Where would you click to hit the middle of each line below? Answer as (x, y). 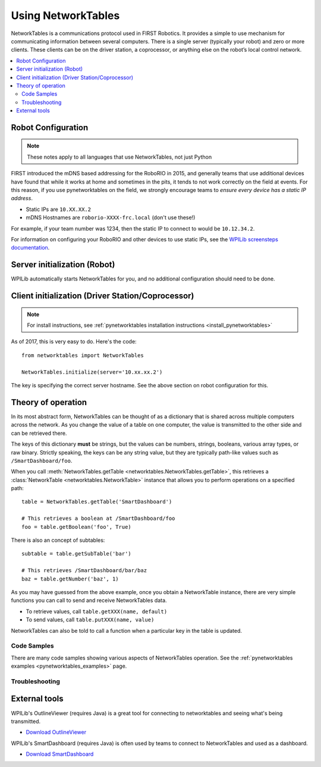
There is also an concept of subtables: (58, 540)
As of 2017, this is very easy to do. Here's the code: (74, 342)
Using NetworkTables (65, 15)
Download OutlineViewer (56, 732)
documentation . (30, 248)
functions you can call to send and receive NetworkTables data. (89, 601)
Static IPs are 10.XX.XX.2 (59, 209)
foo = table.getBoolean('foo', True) (77, 527)
